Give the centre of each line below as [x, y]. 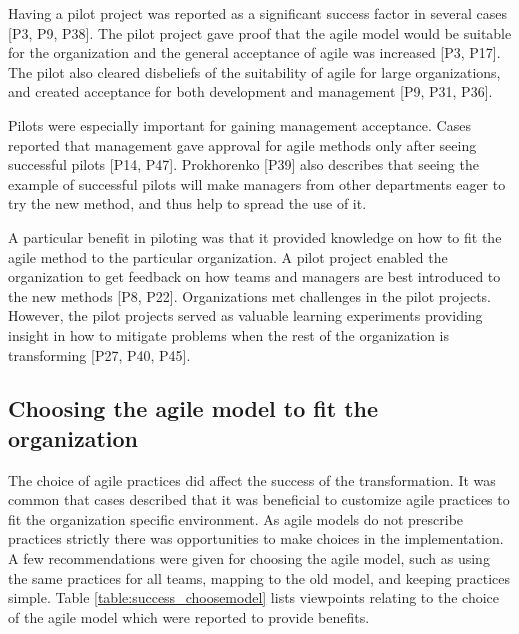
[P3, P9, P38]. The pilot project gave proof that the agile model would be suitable [260, 32]
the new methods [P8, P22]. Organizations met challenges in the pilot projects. [249, 295]
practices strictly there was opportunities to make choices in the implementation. [256, 538]
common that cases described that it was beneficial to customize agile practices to [259, 499]
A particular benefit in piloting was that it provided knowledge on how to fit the [255, 236]
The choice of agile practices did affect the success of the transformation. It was [252, 479]
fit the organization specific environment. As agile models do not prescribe [236, 518]
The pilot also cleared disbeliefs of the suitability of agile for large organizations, [254, 71]
